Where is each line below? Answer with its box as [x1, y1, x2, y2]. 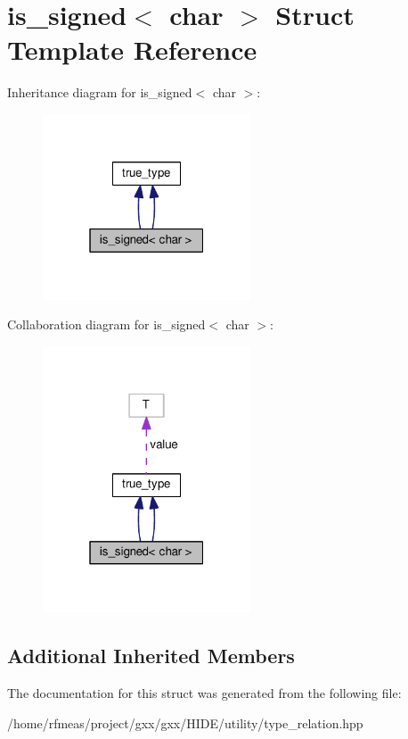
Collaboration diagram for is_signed [7, 315, 206, 334]
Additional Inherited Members [7, 642, 295, 669]
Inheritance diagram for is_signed [7, 83, 192, 102]
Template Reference [7, 31, 257, 68]
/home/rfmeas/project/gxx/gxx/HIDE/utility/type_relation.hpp [7, 713, 363, 732]
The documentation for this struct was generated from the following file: [7, 684, 402, 702]
